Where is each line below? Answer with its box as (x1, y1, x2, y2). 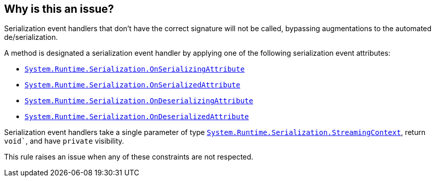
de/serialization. (4, 33, 58, 42)
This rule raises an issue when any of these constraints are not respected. (4, 152, 253, 162)
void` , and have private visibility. (4, 137, 124, 146)
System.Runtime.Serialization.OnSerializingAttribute (25, 65, 245, 74)
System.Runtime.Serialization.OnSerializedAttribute (25, 81, 241, 89)
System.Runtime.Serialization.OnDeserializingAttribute (25, 97, 253, 105)
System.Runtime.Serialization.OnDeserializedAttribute (25, 112, 249, 121)
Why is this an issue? (4, 3, 114, 15)
